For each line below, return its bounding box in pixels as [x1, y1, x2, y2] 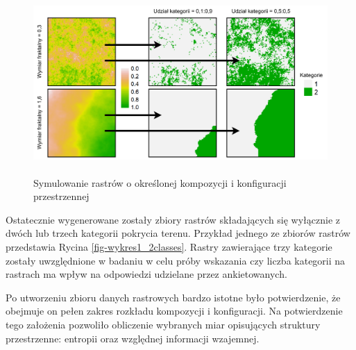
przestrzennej [33, 189, 90, 203]
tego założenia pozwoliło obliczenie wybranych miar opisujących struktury [6, 317, 321, 331]
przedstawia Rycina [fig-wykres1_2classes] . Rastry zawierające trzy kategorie [6, 239, 332, 253]
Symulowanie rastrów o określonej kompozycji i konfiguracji [33, 175, 287, 190]
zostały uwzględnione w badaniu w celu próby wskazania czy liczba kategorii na [6, 253, 346, 267]
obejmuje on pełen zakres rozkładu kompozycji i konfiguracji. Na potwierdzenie [6, 303, 343, 318]
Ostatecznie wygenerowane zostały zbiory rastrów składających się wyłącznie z [6, 212, 341, 226]
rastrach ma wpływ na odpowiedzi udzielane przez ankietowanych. [6, 267, 287, 281]
